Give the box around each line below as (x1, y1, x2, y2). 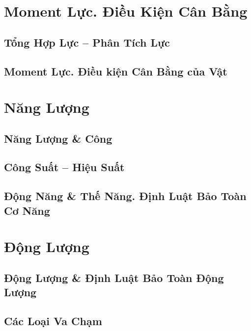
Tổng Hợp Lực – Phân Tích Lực (4, 34, 170, 50)
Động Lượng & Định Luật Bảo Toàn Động (4, 270, 224, 285)
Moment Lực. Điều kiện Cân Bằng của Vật (4, 63, 227, 78)
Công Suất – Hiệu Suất (4, 159, 125, 175)
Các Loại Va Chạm (4, 313, 102, 328)
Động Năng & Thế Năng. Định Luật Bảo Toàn (4, 188, 247, 204)
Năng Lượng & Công (4, 130, 112, 146)
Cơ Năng (4, 203, 50, 218)
